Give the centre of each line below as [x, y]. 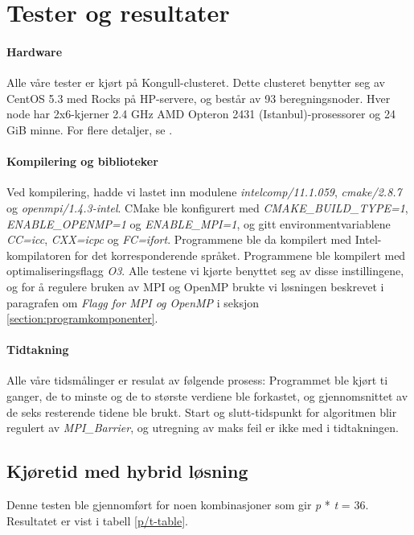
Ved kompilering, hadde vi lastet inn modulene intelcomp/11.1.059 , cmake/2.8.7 [204, 192]
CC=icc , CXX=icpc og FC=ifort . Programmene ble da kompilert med [179, 239]
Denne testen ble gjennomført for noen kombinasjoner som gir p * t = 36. [188, 505]
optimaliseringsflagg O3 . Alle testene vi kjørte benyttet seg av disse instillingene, [205, 271]
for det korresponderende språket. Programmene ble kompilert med [240, 255]
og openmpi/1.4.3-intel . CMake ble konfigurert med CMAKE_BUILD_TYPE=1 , [207, 207]
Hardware [35, 51]
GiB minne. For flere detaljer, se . [90, 129]
